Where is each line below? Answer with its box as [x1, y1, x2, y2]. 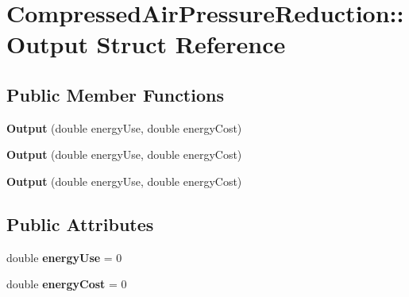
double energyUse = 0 [6, 249, 122, 265]
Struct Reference [96, 28, 286, 60]
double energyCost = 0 [6, 276, 127, 292]
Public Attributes [6, 211, 154, 236]
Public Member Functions [6, 82, 224, 106]
